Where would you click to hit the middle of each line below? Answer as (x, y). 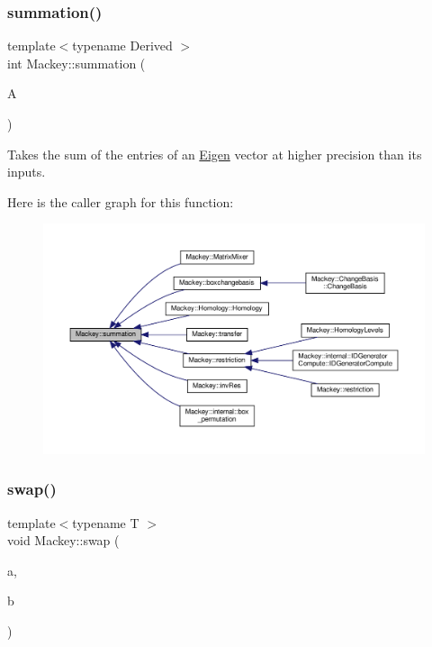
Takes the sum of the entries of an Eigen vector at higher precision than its (215, 154)
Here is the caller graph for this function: (121, 201)
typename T (106, 522)
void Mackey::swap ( (63, 540)
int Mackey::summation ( (76, 63)
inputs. (27, 172)
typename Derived (122, 46)
